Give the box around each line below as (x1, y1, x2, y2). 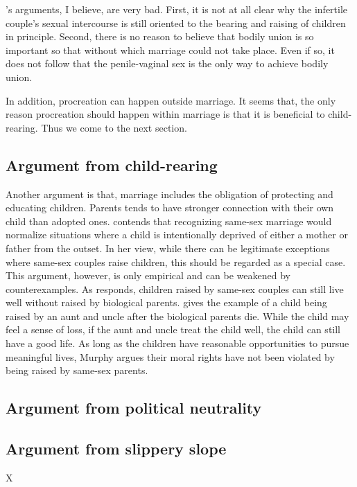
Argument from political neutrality (6, 397, 262, 418)
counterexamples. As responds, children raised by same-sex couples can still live (6, 281, 344, 296)
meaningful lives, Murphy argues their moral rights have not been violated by (6, 349, 335, 364)
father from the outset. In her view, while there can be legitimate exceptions (6, 240, 330, 255)
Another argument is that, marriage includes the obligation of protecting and (6, 186, 333, 201)
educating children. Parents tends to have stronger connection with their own (6, 200, 334, 215)
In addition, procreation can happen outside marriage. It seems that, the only (6, 93, 336, 107)
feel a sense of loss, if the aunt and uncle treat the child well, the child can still (6, 322, 340, 337)
